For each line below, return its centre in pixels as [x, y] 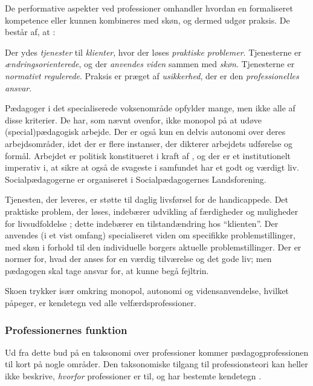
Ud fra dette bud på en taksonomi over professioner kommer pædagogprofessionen [157, 352]
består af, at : [30, 32]
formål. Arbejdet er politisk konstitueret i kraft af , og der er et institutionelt [148, 155]
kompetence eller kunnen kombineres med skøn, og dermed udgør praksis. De [147, 20]
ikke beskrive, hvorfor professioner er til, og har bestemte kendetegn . [133, 376]
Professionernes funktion [66, 329]
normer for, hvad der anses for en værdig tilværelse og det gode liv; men [138, 259]
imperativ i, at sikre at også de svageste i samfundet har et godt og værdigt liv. [152, 167]
